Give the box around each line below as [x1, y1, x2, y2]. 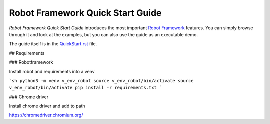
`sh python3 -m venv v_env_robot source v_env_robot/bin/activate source [9, 78, 194, 83]
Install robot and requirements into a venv [9, 68, 95, 74]
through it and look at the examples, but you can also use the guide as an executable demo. [9, 31, 198, 37]
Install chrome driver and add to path [9, 103, 85, 109]
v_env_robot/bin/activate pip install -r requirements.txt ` [9, 85, 162, 91]
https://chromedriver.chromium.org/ [9, 112, 83, 118]
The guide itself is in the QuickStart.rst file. [9, 41, 97, 47]
